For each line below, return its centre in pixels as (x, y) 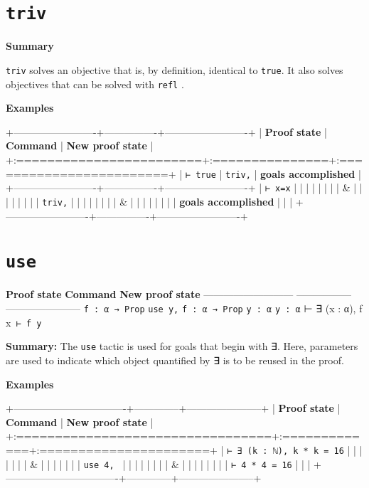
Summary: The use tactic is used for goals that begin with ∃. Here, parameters (182, 346)
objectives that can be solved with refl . (95, 84)
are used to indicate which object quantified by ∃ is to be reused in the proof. (175, 360)
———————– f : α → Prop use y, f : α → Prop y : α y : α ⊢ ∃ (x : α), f (184, 308)
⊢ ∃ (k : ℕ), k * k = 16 (285, 451)
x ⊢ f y (24, 322)
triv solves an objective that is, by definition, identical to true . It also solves (175, 69)
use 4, (99, 465)
